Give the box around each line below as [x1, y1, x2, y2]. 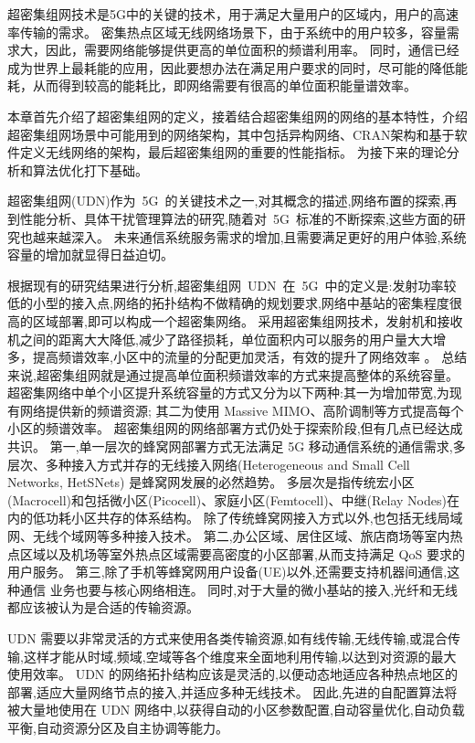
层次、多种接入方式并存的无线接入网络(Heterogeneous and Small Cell [7, 454, 410, 473]
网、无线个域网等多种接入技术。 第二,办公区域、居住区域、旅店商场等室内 [7, 526, 450, 546]
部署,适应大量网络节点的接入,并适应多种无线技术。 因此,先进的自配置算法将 [7, 682, 458, 701]
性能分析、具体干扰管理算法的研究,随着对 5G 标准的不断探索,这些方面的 [19, 208, 453, 228]
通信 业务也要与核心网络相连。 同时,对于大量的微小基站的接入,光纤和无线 [19, 579, 459, 599]
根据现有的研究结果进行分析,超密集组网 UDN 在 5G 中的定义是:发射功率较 [7, 275, 457, 294]
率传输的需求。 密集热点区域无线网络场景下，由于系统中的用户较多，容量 [7, 22, 447, 41]
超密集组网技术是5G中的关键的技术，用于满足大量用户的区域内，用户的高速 [7, 5, 459, 23]
